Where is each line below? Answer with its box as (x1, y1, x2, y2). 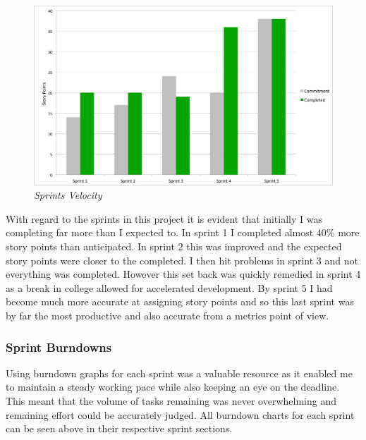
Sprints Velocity (34, 188, 102, 202)
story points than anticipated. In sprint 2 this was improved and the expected (6, 239, 342, 254)
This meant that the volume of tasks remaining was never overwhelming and (6, 393, 336, 408)
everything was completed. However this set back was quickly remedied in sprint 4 (6, 267, 361, 281)
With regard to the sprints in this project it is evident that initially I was (6, 211, 322, 226)
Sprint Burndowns (6, 338, 112, 355)
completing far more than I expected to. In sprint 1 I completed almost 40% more (6, 225, 360, 240)
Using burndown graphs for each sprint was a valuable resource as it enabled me (6, 365, 353, 380)
